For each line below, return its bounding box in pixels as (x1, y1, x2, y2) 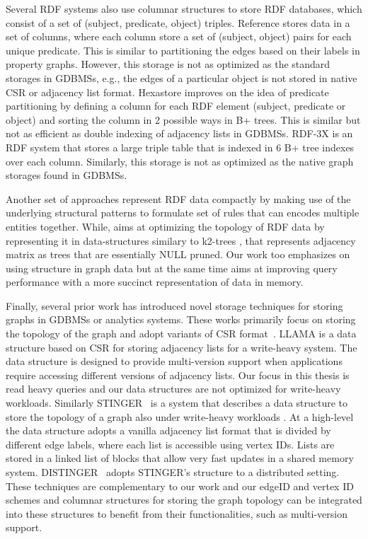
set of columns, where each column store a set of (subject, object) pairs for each (6, 29, 352, 44)
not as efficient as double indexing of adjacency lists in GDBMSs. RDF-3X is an (6, 126, 353, 141)
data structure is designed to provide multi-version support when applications (6, 354, 343, 369)
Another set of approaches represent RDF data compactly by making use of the (6, 191, 351, 206)
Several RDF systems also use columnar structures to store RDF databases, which (6, 1, 362, 16)
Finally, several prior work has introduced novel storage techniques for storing (6, 298, 343, 313)
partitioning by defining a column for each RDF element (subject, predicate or (6, 98, 346, 113)
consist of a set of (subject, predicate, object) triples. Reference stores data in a (6, 15, 350, 30)
